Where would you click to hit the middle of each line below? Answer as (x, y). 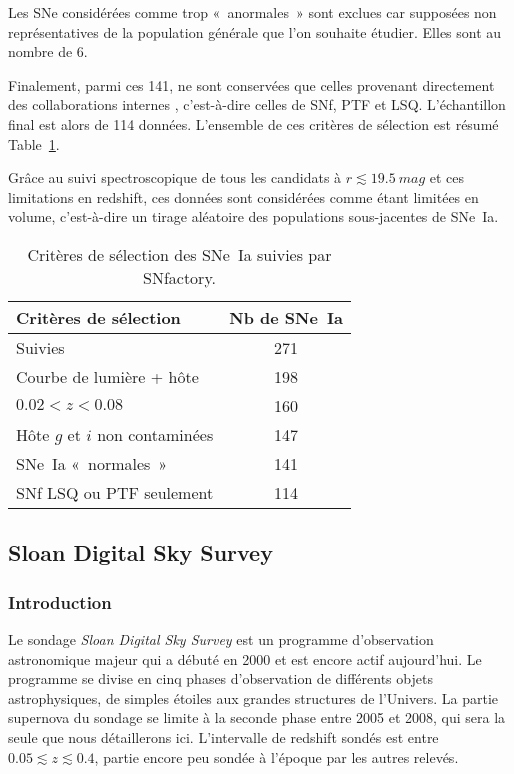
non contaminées (155, 434)
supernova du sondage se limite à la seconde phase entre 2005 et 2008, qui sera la (257, 717)
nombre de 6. (48, 51)
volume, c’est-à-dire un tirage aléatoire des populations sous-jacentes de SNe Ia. (253, 216)
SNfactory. (179, 277)
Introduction (60, 601)
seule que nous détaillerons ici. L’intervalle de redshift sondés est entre (223, 736)
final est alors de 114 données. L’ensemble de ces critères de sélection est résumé (253, 123)
